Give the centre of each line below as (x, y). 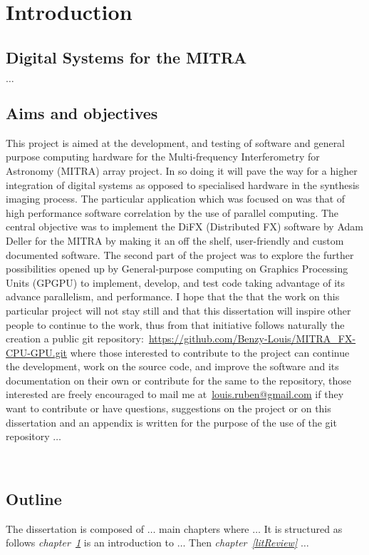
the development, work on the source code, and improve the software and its (172, 366)
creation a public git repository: (75, 338)
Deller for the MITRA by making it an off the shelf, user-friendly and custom (175, 240)
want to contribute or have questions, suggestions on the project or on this (168, 408)
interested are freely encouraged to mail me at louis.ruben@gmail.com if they (175, 394)
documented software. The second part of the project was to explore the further (180, 254)
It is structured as (303, 528)
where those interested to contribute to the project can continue (210, 352)
